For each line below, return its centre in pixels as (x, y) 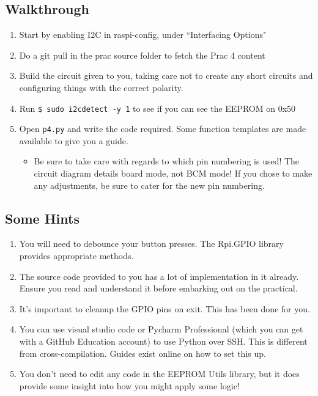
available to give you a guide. (74, 140)
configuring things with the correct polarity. (101, 87)
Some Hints (42, 218)
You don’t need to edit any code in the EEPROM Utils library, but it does (159, 374)
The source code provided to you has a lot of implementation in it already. (159, 276)
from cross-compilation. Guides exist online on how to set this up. (142, 353)
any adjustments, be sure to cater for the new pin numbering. (149, 185)
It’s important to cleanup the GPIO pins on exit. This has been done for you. (165, 308)
